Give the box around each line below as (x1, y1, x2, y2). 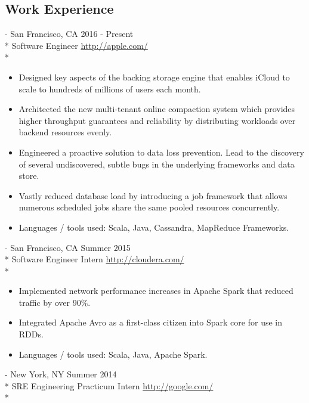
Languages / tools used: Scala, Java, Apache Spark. (18, 348, 208, 360)
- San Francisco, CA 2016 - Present (5, 27, 134, 40)
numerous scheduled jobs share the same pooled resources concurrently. (18, 201, 280, 213)
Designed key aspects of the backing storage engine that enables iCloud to (18, 70, 290, 83)
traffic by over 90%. (18, 296, 91, 308)
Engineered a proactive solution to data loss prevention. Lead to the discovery (18, 145, 304, 158)
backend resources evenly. (18, 126, 112, 138)
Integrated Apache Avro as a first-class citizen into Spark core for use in (18, 316, 282, 328)
